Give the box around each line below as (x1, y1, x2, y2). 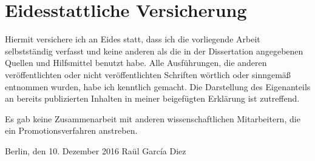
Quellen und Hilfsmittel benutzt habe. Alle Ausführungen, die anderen (5, 56, 267, 69)
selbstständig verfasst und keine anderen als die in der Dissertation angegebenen (5, 44, 303, 57)
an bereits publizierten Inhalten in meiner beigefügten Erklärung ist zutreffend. (5, 92, 300, 105)
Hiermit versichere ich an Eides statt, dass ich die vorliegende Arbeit (5, 33, 260, 45)
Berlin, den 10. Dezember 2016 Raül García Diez (5, 144, 186, 157)
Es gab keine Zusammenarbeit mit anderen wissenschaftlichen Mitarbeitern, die (5, 112, 300, 125)
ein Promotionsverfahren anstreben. (5, 124, 138, 137)
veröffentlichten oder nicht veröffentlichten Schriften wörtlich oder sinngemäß (5, 68, 291, 80)
